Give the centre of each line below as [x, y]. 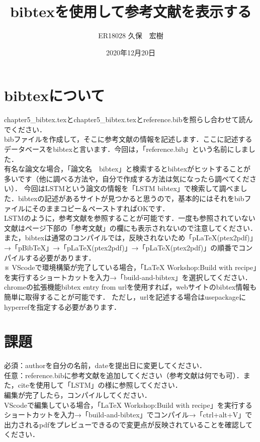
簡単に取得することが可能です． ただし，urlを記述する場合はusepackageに [125, 296]
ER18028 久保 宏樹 [131, 35]
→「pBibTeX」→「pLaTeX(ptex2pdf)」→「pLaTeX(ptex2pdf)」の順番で [121, 247]
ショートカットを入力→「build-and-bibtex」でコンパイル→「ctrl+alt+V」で [128, 415]
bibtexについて [55, 95]
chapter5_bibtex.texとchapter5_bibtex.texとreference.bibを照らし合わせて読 [125, 119]
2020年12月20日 [131, 52]
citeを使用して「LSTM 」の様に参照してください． [100, 385]
